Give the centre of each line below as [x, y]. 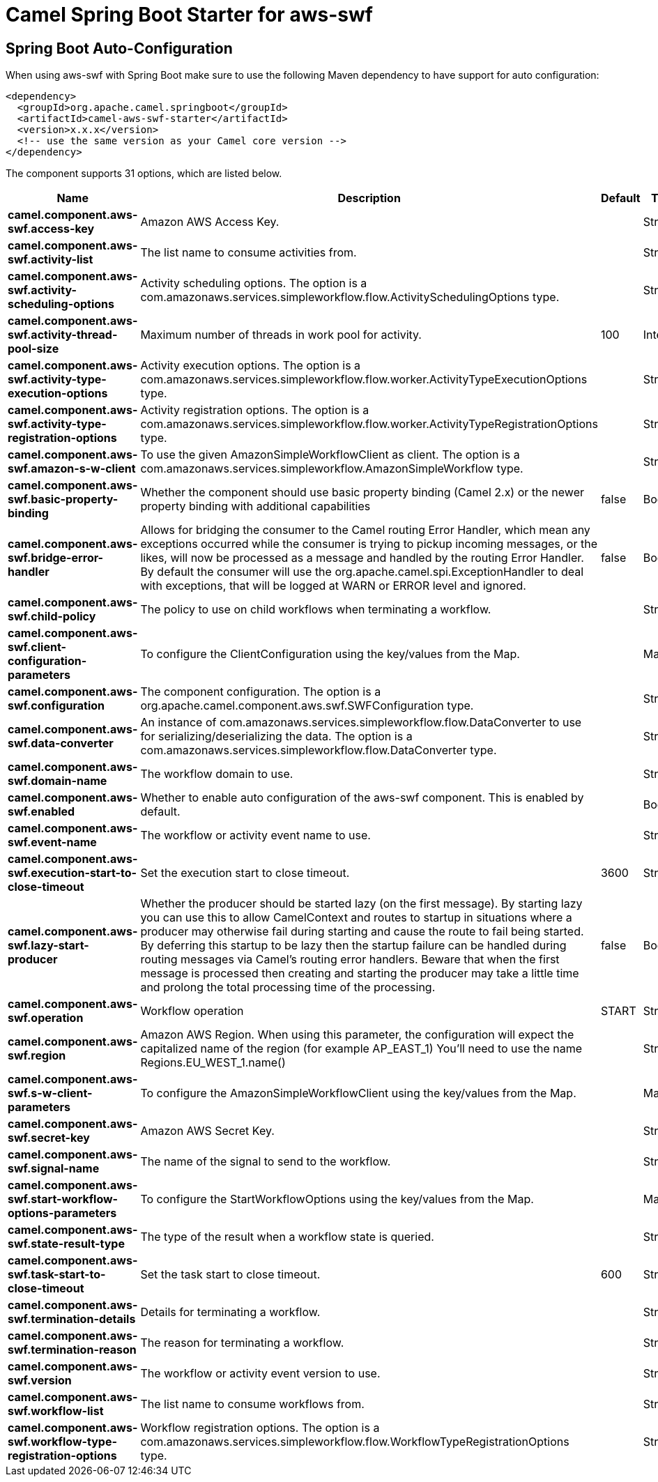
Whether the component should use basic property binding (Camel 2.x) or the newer [362, 492]
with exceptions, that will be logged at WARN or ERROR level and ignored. [333, 586]
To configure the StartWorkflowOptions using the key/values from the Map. [337, 1199]
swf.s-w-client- [50, 1093]
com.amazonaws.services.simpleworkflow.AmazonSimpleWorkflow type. [332, 469]
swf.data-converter [61, 743]
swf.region [37, 1056]
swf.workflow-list [56, 1411]
